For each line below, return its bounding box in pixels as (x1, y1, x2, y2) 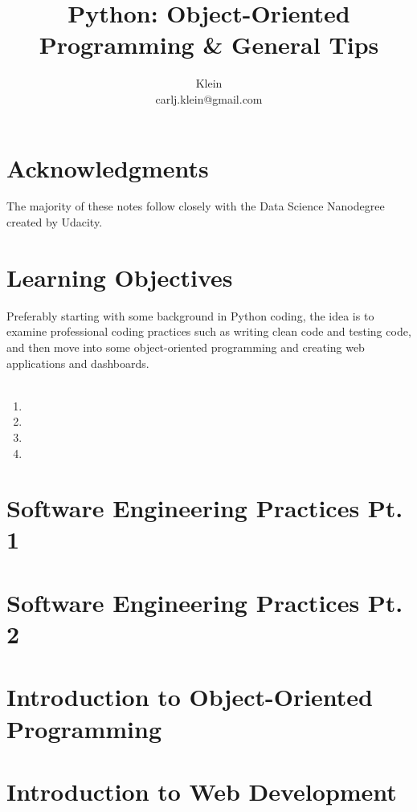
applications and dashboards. (6, 354, 149, 371)
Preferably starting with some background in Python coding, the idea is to (6, 307, 374, 324)
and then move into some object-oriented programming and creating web (6, 338, 365, 355)
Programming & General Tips (39, 28, 379, 61)
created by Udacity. (6, 214, 103, 231)
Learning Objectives (6, 260, 233, 293)
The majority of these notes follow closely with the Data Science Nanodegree (6, 198, 385, 214)
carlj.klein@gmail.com (155, 90, 263, 107)
